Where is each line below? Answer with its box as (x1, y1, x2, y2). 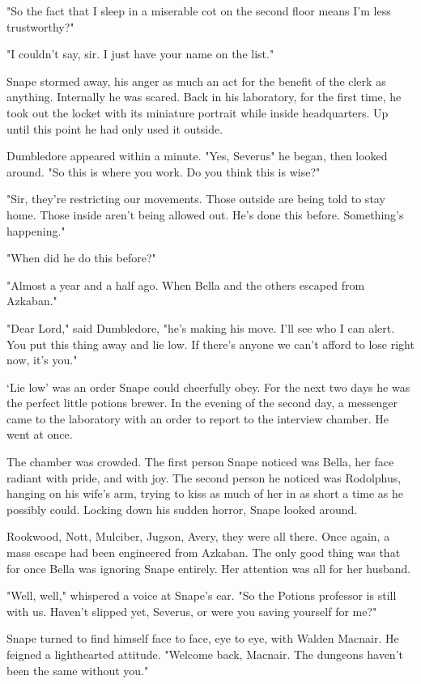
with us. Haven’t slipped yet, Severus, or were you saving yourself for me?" (6, 602, 377, 619)
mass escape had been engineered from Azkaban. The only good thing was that (6, 544, 401, 561)
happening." (6, 222, 66, 239)
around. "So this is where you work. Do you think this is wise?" (6, 163, 321, 180)
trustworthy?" (6, 18, 74, 35)
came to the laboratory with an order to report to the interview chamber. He (6, 410, 389, 427)
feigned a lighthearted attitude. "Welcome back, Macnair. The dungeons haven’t (6, 646, 403, 662)
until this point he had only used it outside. (6, 120, 223, 137)
